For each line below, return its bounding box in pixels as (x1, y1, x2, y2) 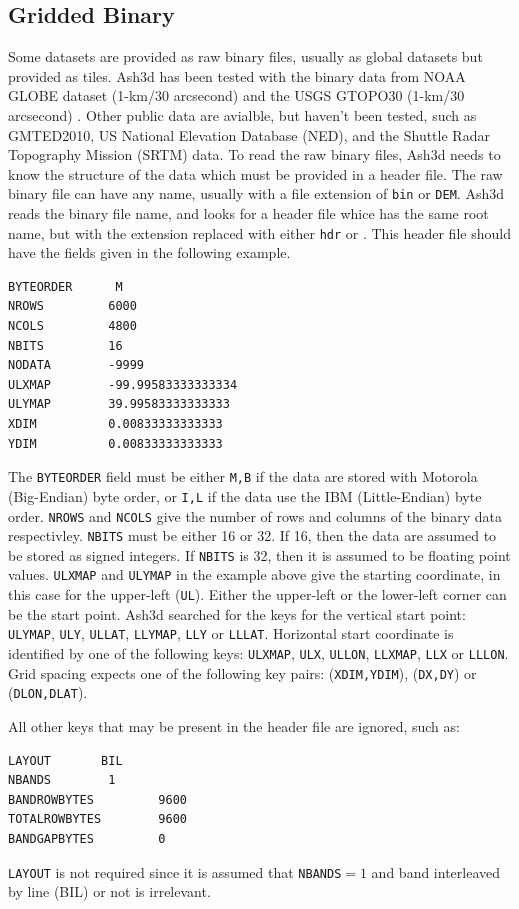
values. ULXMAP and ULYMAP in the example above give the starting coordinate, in (8, 564, 501, 585)
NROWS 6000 (8, 299, 137, 314)
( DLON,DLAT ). (8, 682, 88, 703)
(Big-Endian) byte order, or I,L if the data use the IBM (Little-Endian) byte (8, 485, 482, 506)
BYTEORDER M (8, 279, 123, 294)
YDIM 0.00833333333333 (8, 436, 223, 451)
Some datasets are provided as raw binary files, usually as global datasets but (8, 46, 483, 67)
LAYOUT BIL (8, 753, 123, 768)
